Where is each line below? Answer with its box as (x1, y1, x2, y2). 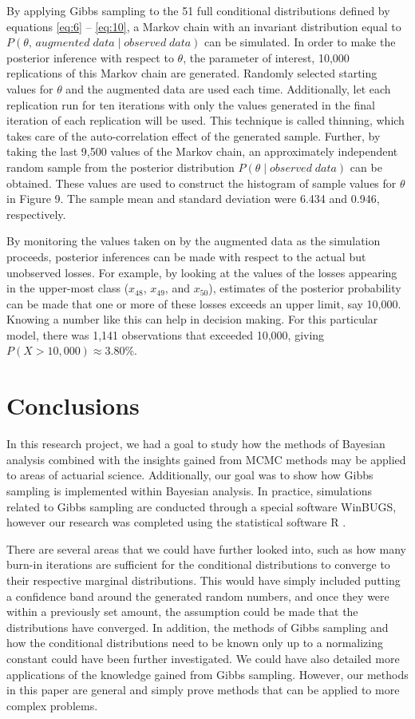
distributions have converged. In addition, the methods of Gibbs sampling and (6, 618, 389, 635)
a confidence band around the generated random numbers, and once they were (6, 587, 389, 604)
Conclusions (6, 389, 140, 422)
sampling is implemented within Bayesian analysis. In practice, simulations (6, 482, 373, 499)
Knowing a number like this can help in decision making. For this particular (6, 311, 378, 328)
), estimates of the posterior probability (208, 280, 401, 296)
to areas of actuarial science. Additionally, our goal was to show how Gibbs (6, 467, 373, 483)
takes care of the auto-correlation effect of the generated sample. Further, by (6, 127, 381, 144)
